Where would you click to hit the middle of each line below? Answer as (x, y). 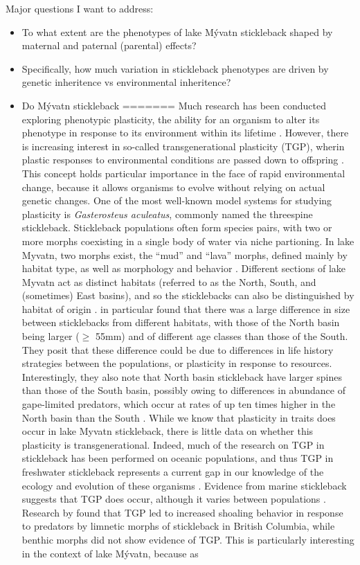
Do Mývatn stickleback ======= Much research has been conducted (174, 105)
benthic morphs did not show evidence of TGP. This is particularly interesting (188, 539)
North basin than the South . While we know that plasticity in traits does (179, 417)
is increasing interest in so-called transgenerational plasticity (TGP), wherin (183, 146)
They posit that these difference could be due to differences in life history (178, 349)
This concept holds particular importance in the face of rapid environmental (183, 173)
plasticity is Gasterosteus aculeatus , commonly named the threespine (167, 214)
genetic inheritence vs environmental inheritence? (126, 82)
